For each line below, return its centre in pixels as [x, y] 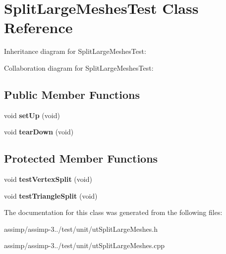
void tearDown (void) [39, 132]
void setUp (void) [32, 115]
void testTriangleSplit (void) [51, 195]
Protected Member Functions [81, 158]
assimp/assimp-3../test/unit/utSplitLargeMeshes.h [81, 229]
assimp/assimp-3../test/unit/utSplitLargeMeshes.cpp [84, 245]
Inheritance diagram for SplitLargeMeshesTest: [75, 51]
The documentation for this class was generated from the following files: [113, 212]
